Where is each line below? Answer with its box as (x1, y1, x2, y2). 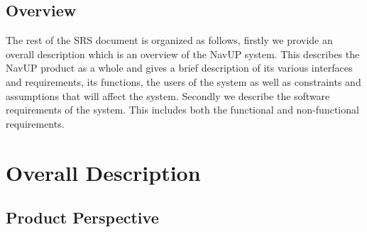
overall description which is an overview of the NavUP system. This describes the (6, 46, 360, 61)
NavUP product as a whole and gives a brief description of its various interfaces (6, 60, 353, 75)
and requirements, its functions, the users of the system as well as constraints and (6, 74, 361, 89)
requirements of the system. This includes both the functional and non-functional (6, 102, 359, 117)
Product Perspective (6, 206, 159, 228)
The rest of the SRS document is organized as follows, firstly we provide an (6, 33, 333, 48)
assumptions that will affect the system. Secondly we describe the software (6, 88, 330, 103)
